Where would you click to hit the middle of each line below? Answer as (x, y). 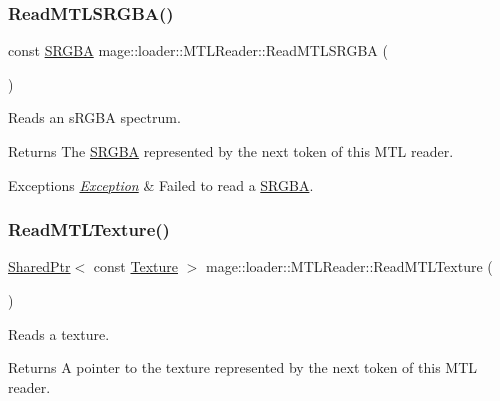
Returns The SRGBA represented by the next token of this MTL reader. (231, 151)
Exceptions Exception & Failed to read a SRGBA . (161, 184)
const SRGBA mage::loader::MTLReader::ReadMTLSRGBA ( (198, 50)
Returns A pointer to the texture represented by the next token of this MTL (243, 367)
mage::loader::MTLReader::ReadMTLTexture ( (349, 266)
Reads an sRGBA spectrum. (94, 117)
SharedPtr (39, 266)
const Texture (135, 266)
